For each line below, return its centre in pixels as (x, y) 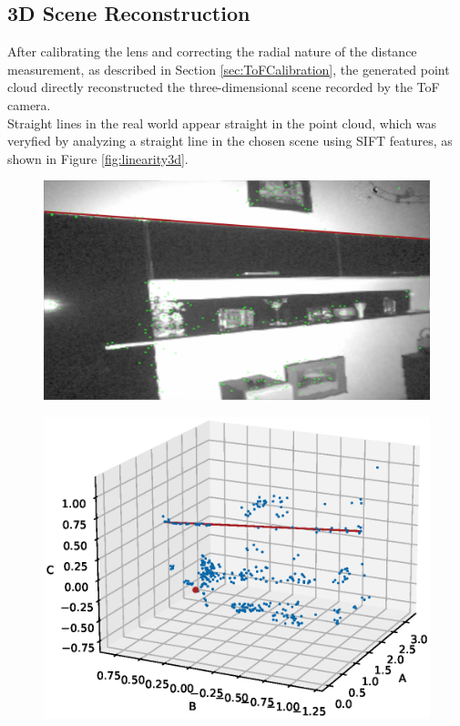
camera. (29, 104)
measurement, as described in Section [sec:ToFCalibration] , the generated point (229, 69)
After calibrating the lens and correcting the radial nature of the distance (212, 51)
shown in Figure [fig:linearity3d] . (98, 158)
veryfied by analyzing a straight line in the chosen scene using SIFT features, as (230, 141)
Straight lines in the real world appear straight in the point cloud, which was (222, 123)
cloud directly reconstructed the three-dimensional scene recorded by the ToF (224, 87)
